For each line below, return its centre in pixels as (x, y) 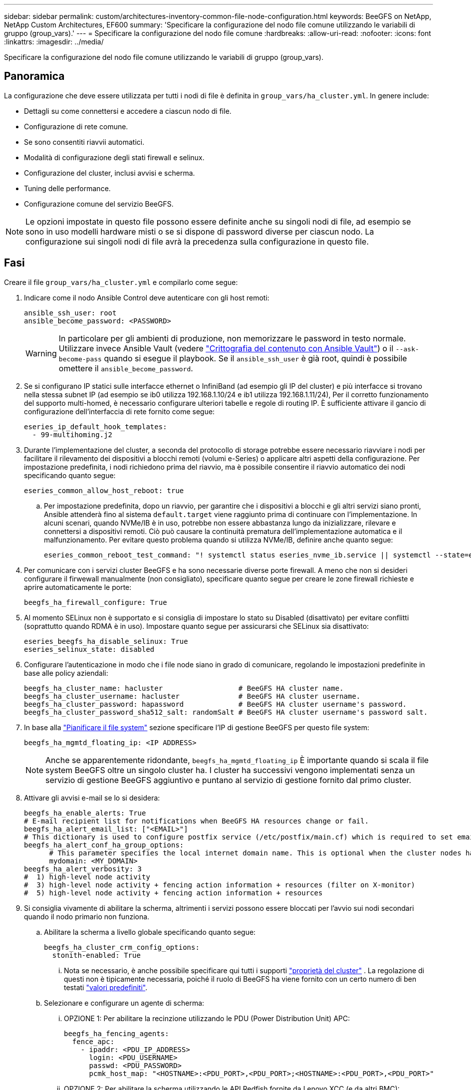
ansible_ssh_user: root (70, 313)
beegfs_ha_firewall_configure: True (96, 602)
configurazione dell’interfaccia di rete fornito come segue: (119, 411)
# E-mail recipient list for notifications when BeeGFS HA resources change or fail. (197, 821)
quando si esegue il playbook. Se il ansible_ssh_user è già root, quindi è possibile (255, 358)
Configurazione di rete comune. (76, 126)
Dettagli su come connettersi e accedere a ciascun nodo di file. (128, 111)
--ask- (407, 349)
